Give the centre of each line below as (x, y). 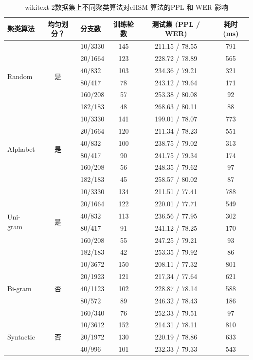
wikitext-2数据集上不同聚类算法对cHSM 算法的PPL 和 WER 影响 (126, 7)
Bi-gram (19, 288)
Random (20, 76)
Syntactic (21, 337)
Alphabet (21, 149)
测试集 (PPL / (176, 24)
